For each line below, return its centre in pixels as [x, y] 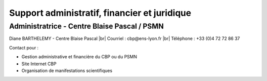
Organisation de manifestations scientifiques [67, 70]
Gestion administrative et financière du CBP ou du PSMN [79, 57]
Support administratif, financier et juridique [100, 13]
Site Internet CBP [39, 64]
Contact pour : [24, 47]
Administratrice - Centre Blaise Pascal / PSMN [87, 26]
